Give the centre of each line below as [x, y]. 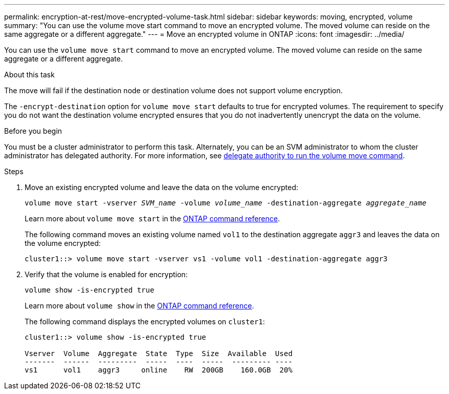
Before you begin [33, 131]
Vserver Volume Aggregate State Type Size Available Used [159, 354]
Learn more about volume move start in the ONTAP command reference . [152, 219]
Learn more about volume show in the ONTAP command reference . [139, 306]
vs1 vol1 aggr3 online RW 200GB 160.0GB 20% [159, 370]
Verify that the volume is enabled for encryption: [106, 274]
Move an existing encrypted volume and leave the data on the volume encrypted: [161, 187]
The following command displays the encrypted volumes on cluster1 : [145, 322]
